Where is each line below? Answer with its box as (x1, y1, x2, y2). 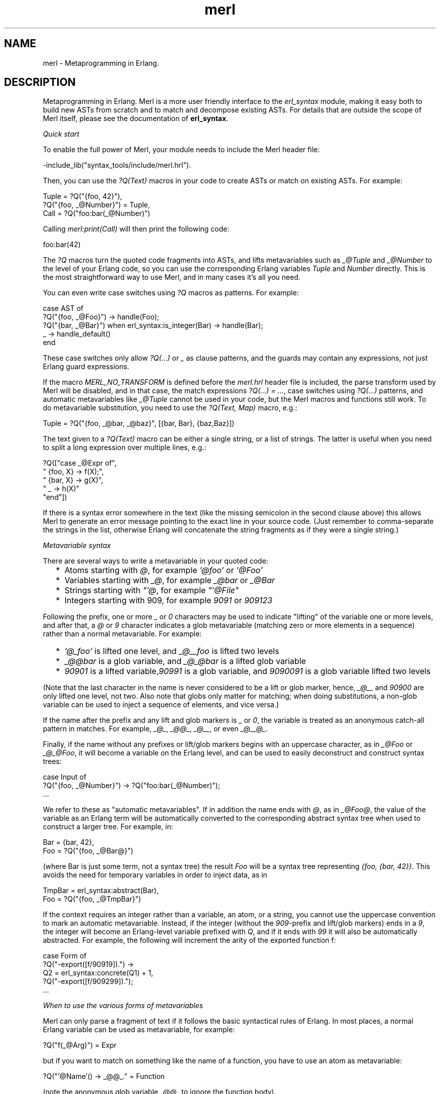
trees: (43, 757, 62, 766)
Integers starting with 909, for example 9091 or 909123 (64, 595, 273, 606)
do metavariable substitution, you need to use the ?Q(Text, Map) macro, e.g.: (43, 403, 297, 412)
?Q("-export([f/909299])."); (43, 977, 133, 986)
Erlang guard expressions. (43, 362, 130, 371)
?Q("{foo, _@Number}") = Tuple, (43, 200, 150, 209)
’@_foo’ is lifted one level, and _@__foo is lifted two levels (64, 646, 279, 657)
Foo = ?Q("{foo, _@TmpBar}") (43, 895, 141, 904)
